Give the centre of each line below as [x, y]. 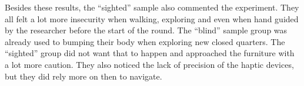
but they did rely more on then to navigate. [83, 76]
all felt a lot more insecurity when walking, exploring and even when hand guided [152, 18]
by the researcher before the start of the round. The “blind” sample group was [146, 30]
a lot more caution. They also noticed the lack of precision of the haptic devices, [149, 64]
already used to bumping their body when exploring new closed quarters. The [145, 41]
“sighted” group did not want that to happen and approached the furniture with [150, 53]
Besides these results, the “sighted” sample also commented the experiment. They [152, 7]
